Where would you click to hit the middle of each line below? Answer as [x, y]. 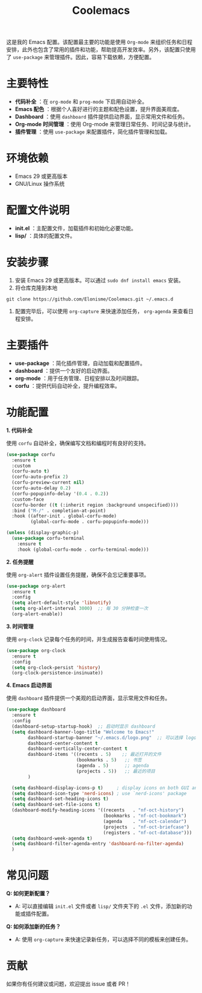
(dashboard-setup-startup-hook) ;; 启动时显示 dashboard [83, 726]
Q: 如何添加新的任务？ [34, 927]
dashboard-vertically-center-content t [78, 749]
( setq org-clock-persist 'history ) [56, 667]
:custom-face [28, 499]
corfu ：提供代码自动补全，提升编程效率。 [67, 385]
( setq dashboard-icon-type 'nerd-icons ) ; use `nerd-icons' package [99, 793]
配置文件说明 [38, 210]
